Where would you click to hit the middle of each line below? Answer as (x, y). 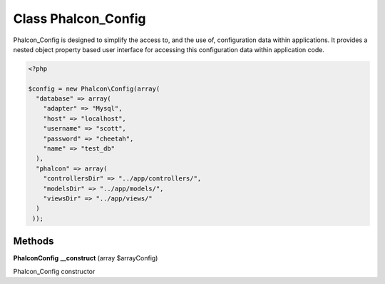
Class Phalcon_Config (79, 19)
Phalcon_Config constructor (54, 271)
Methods (34, 242)
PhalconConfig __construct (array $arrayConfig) (86, 258)
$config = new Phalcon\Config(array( (94, 88)
